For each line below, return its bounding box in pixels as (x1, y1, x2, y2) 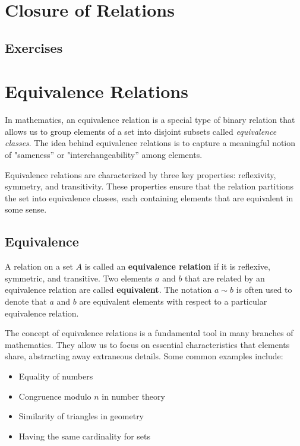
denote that (5, 295, 47, 308)
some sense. (5, 203, 47, 216)
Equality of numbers (18, 369, 93, 382)
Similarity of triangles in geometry (18, 410, 144, 422)
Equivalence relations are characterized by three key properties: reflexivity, (5, 168, 276, 181)
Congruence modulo (18, 390, 91, 402)
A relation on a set (5, 260, 73, 273)
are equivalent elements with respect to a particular (79, 295, 267, 308)
